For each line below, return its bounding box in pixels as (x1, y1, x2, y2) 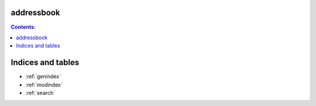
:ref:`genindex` (25, 73, 61, 80)
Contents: (11, 23, 36, 30)
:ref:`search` (25, 89, 56, 96)
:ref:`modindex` (25, 81, 63, 88)
